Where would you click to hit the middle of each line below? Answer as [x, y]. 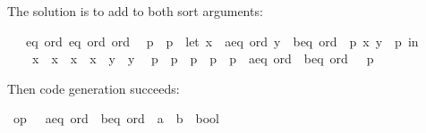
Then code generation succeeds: [94, 88]
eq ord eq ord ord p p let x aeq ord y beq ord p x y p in [222, 41]
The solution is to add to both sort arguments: [135, 11]
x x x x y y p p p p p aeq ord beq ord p [203, 58]
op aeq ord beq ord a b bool [116, 118]
